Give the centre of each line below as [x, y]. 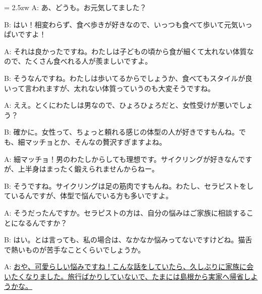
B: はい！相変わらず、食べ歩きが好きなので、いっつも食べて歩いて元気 [121, 24]
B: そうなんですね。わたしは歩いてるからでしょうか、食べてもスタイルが [125, 78]
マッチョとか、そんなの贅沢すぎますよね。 [96, 141]
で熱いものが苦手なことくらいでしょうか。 [74, 249]
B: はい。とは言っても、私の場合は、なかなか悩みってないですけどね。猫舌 [128, 240]
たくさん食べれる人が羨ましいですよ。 [89, 61]
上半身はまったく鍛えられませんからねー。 [88, 169]
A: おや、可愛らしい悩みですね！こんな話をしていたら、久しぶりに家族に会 [129, 266]
